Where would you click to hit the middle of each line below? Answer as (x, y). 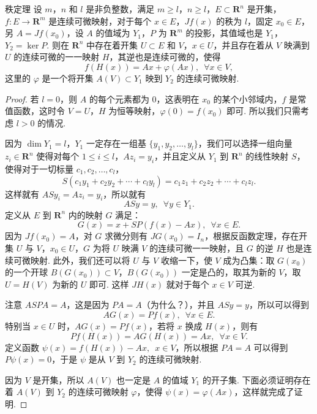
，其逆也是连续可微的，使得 (165, 57)
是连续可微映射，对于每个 (100, 21)
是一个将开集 (68, 78)
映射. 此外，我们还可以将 (80, 260)
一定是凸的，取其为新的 (229, 272)
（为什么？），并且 (178, 305)
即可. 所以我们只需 (263, 111)
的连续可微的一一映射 (57, 57)
